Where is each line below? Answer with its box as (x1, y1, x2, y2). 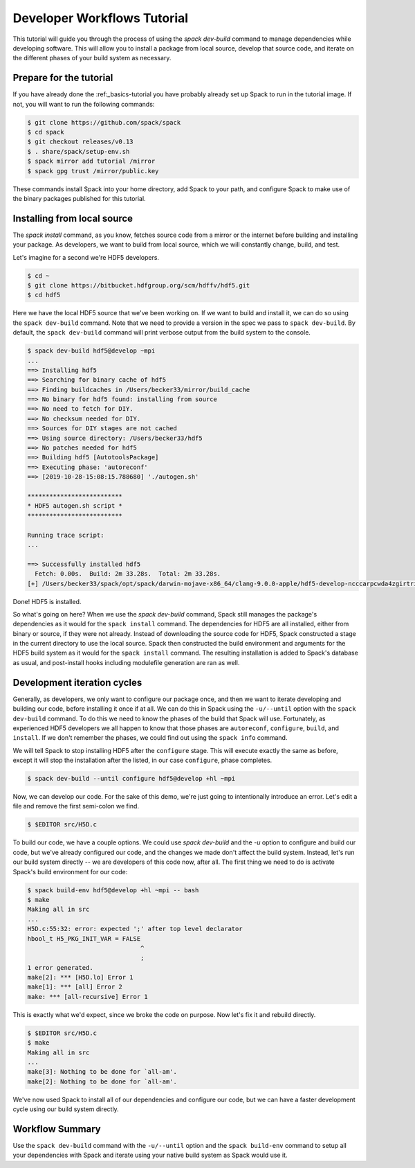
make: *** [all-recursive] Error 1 (27, 993, 148, 1000)
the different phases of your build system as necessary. (12, 54, 172, 62)
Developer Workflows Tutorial (12, 10, 189, 26)
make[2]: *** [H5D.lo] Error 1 (27, 973, 134, 982)
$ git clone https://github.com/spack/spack (27, 118, 181, 126)
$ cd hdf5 (27, 291, 61, 299)
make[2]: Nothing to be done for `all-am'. (27, 1077, 178, 1086)
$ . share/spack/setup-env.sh (27, 148, 130, 155)
